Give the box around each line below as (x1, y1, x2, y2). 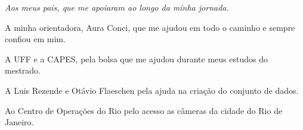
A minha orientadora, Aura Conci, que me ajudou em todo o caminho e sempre (5, 21, 295, 33)
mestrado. (5, 64, 41, 77)
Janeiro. (5, 116, 34, 128)
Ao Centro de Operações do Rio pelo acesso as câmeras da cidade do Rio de (5, 104, 283, 116)
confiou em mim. (5, 33, 66, 45)
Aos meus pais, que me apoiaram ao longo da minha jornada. (5, 1, 229, 13)
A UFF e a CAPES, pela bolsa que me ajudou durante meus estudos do (5, 52, 268, 65)
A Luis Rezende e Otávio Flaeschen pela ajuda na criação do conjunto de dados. (5, 84, 299, 96)
